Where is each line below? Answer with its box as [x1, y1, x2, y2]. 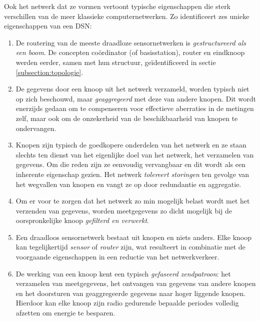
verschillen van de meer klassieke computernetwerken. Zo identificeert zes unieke [4, 10, 249, 21]
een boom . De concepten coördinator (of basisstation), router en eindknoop [15, 47, 245, 57]
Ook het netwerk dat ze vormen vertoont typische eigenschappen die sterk [4, 1, 231, 11]
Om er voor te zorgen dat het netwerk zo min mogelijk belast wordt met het [15, 195, 250, 206]
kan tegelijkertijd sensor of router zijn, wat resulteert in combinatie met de [15, 241, 245, 252]
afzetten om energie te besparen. [15, 307, 115, 318]
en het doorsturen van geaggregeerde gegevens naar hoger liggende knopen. [15, 287, 246, 298]
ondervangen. [15, 122, 56, 133]
